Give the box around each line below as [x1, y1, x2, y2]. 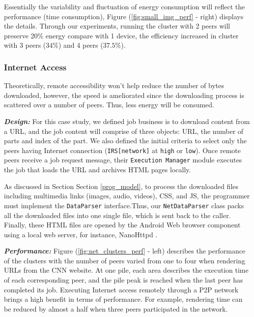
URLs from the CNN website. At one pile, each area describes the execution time [4, 265, 249, 275]
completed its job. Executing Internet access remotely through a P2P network [4, 284, 238, 294]
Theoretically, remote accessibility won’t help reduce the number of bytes [4, 80, 224, 91]
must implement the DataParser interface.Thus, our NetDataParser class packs [4, 200, 244, 210]
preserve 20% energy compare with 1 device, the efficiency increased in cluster [4, 30, 239, 40]
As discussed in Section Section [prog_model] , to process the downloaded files [4, 181, 239, 191]
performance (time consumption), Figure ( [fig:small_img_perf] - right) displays [4, 11, 244, 21]
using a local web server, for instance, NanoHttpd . [4, 229, 158, 239]
